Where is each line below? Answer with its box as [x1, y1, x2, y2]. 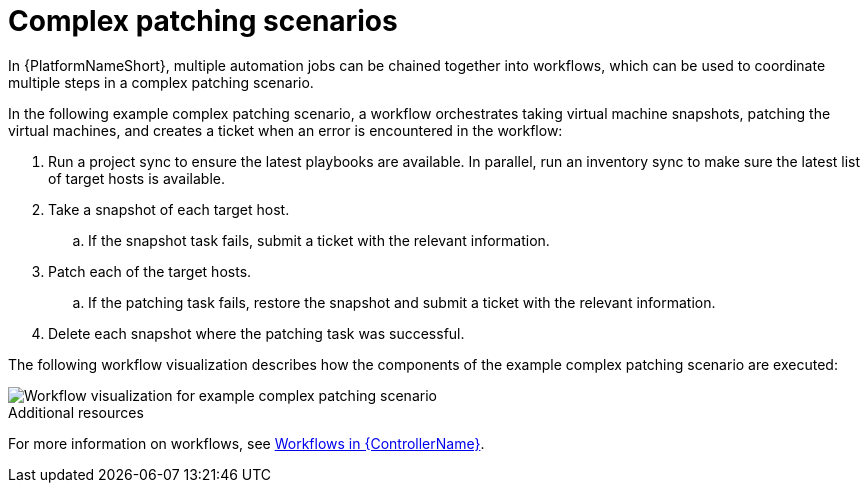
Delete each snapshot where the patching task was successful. [48, 324, 465, 342]
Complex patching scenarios [8, 4, 398, 38]
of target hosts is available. [48, 169, 225, 187]
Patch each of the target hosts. [48, 262, 252, 280]
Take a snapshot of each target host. [48, 200, 290, 218]
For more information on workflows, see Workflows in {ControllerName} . [8, 434, 485, 452]
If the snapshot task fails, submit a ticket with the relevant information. [88, 231, 550, 249]
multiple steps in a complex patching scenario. [8, 73, 314, 91]
